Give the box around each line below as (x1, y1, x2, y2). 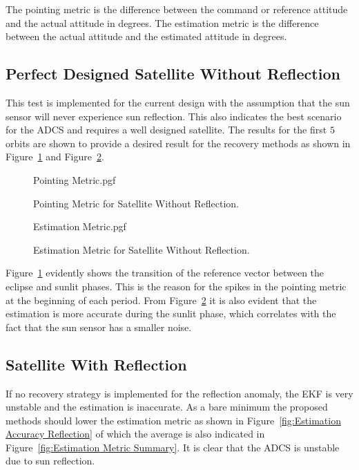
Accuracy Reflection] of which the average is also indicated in (6, 426, 265, 441)
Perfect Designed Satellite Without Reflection (6, 63, 340, 84)
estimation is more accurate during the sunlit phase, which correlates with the (6, 306, 336, 321)
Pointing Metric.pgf (33, 172, 116, 187)
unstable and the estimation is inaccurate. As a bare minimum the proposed (6, 399, 328, 414)
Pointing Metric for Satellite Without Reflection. (33, 196, 240, 210)
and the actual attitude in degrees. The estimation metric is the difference (6, 15, 319, 30)
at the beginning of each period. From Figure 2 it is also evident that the (6, 292, 317, 307)
